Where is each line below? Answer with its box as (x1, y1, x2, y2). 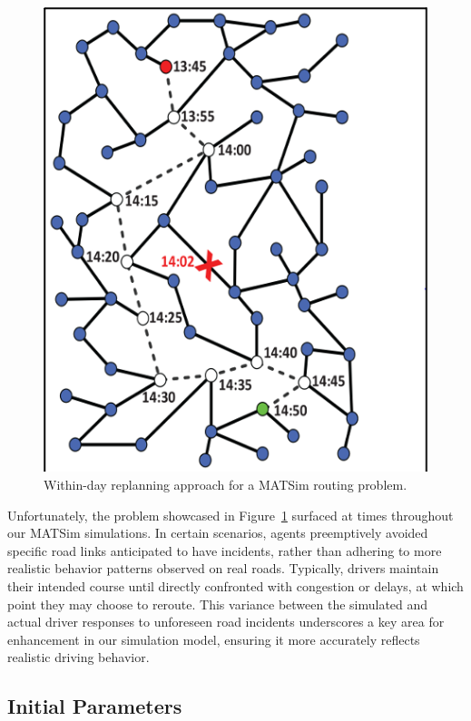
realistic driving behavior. (7, 648, 150, 667)
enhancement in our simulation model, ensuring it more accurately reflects (7, 629, 420, 648)
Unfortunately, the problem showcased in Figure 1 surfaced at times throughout (7, 505, 454, 524)
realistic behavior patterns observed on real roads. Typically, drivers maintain (7, 559, 439, 578)
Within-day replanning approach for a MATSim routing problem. (44, 475, 407, 493)
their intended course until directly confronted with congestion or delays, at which (7, 576, 464, 595)
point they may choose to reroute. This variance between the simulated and (7, 594, 428, 613)
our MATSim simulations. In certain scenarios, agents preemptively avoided (7, 523, 428, 542)
